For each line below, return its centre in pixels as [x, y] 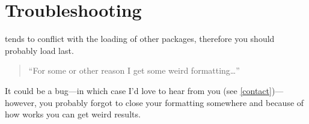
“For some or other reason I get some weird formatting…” [134, 70]
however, [21, 102]
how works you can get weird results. [73, 114]
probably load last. [39, 50]
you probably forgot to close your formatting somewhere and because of [172, 102]
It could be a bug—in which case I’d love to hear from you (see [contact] [138, 90]
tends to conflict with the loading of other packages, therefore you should [140, 39]
